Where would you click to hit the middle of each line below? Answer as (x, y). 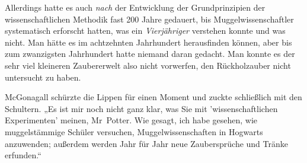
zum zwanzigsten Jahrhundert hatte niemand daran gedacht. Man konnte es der (150, 54)
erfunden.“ (23, 155)
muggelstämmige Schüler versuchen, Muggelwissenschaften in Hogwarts (134, 131)
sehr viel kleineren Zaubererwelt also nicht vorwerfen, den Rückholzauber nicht (148, 65)
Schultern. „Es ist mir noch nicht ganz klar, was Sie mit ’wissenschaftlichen (141, 108)
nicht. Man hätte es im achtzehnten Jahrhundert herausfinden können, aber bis (148, 42)
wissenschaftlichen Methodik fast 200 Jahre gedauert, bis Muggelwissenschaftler (149, 19)
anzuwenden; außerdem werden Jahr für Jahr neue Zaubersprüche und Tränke (146, 143)
